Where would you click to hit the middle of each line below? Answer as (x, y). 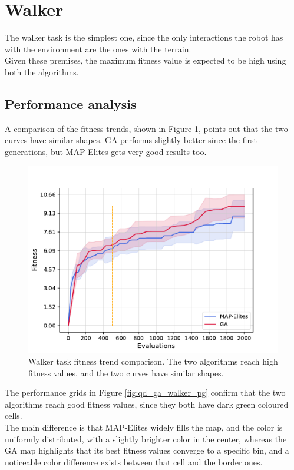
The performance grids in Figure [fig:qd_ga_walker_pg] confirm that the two (145, 393)
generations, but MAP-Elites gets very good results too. (106, 151)
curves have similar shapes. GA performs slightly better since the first (131, 140)
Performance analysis (71, 103)
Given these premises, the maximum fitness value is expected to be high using (146, 60)
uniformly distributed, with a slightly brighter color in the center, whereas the (146, 438)
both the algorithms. (42, 72)
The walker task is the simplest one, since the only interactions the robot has (144, 37)
